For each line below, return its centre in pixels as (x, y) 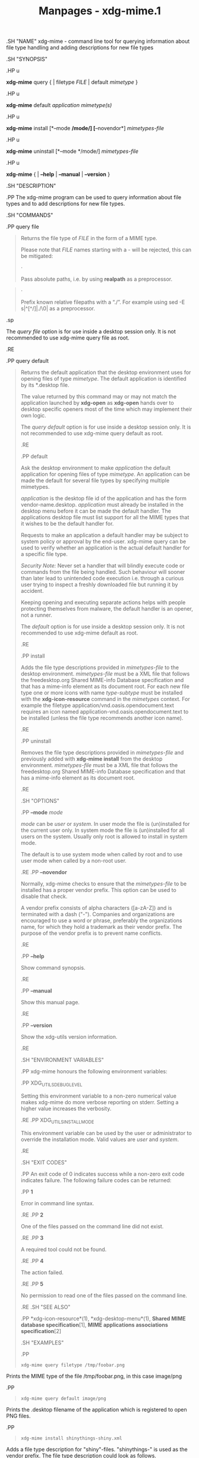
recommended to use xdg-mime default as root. (79, 633)
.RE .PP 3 (32, 1237)
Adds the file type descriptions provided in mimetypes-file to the (100, 668)
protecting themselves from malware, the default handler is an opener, (107, 609)
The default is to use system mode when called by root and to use (102, 854)
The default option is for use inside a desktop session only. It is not (103, 627)
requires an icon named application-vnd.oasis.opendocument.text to (105, 712)
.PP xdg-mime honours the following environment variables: (94, 1071)
